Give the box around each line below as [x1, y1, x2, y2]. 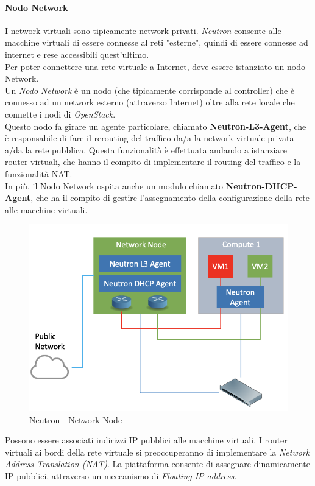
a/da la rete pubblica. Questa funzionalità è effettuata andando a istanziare [5, 143, 288, 156]
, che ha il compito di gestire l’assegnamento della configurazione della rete [30, 191, 310, 204]
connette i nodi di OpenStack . [5, 107, 116, 120]
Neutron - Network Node [29, 413, 122, 426]
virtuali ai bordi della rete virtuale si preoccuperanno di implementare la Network [5, 445, 310, 458]
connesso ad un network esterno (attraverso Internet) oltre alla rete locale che [5, 96, 295, 108]
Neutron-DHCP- [225, 179, 297, 192]
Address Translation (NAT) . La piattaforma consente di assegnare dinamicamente [5, 457, 310, 470]
